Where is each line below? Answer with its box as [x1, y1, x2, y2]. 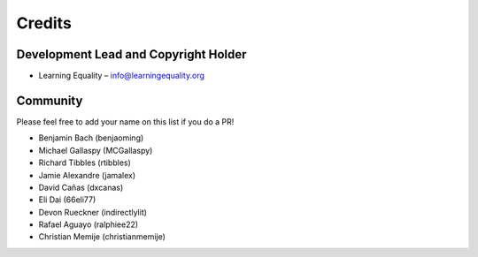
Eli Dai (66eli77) [38, 194, 96, 205]
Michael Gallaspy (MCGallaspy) [38, 145, 153, 155]
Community [16, 93, 83, 108]
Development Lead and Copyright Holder [16, 47, 247, 62]
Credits [16, 13, 73, 33]
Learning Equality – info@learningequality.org [38, 71, 205, 81]
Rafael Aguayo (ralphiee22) [38, 219, 139, 230]
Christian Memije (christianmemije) [38, 231, 166, 242]
